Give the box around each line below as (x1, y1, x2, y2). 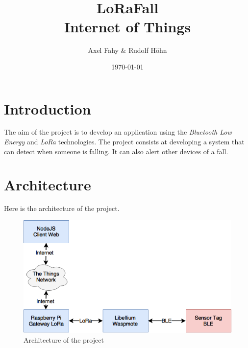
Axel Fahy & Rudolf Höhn (88, 45, 167, 55)
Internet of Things (64, 17, 191, 37)
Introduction (4, 98, 91, 118)
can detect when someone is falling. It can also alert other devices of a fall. (4, 146, 228, 156)
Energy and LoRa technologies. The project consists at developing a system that (4, 137, 245, 147)
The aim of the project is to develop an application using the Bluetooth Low (4, 127, 232, 137)
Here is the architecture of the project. (4, 203, 120, 213)
